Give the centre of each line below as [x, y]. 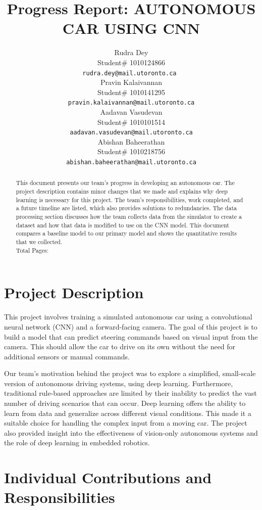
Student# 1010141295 [131, 92]
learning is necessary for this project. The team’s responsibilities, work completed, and [129, 199]
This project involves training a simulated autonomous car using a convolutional [128, 317]
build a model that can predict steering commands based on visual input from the [131, 336]
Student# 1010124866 [131, 62]
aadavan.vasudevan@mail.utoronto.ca [131, 133]
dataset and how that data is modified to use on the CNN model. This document [122, 225]
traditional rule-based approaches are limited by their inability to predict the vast [130, 393]
